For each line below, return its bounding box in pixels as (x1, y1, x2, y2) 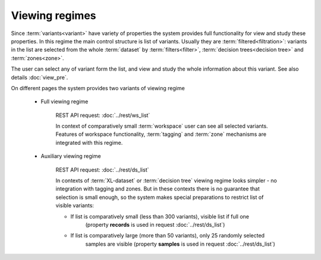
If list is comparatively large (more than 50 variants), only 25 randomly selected (70, 232, 265, 239)
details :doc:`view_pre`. (11, 74, 68, 81)
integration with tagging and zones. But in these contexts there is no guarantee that (55, 185, 260, 192)
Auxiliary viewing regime (40, 153, 101, 160)
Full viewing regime (40, 98, 89, 105)
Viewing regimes (11, 9, 96, 22)
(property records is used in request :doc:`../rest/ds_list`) (85, 221, 225, 228)
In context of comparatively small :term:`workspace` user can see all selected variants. (55, 122, 268, 130)
